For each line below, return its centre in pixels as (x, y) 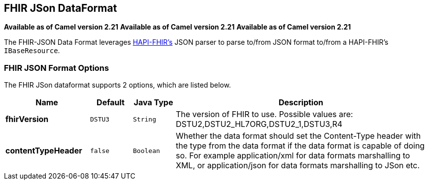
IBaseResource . (32, 51)
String (145, 119)
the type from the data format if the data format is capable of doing (300, 146)
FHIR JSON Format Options (57, 68)
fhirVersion (27, 119)
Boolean (147, 151)
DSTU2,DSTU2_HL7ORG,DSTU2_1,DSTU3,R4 (259, 124)
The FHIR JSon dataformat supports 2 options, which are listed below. (117, 85)
